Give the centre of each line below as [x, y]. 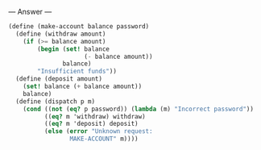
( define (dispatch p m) [55, 101]
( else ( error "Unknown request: [98, 131]
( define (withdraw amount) [61, 34]
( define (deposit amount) [59, 79]
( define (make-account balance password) [79, 27]
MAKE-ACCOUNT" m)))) [104, 139]
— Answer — [30, 12]
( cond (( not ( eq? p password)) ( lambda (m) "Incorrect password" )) [138, 109]
